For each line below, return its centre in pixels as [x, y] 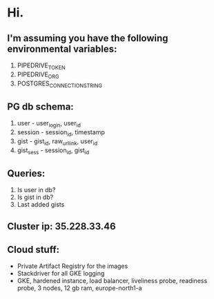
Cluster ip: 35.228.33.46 [61, 226]
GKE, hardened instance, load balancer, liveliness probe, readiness [112, 281]
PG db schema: [40, 106]
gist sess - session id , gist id [53, 151]
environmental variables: [62, 49]
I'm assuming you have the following [88, 38]
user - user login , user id [49, 124]
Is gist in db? [35, 197]
